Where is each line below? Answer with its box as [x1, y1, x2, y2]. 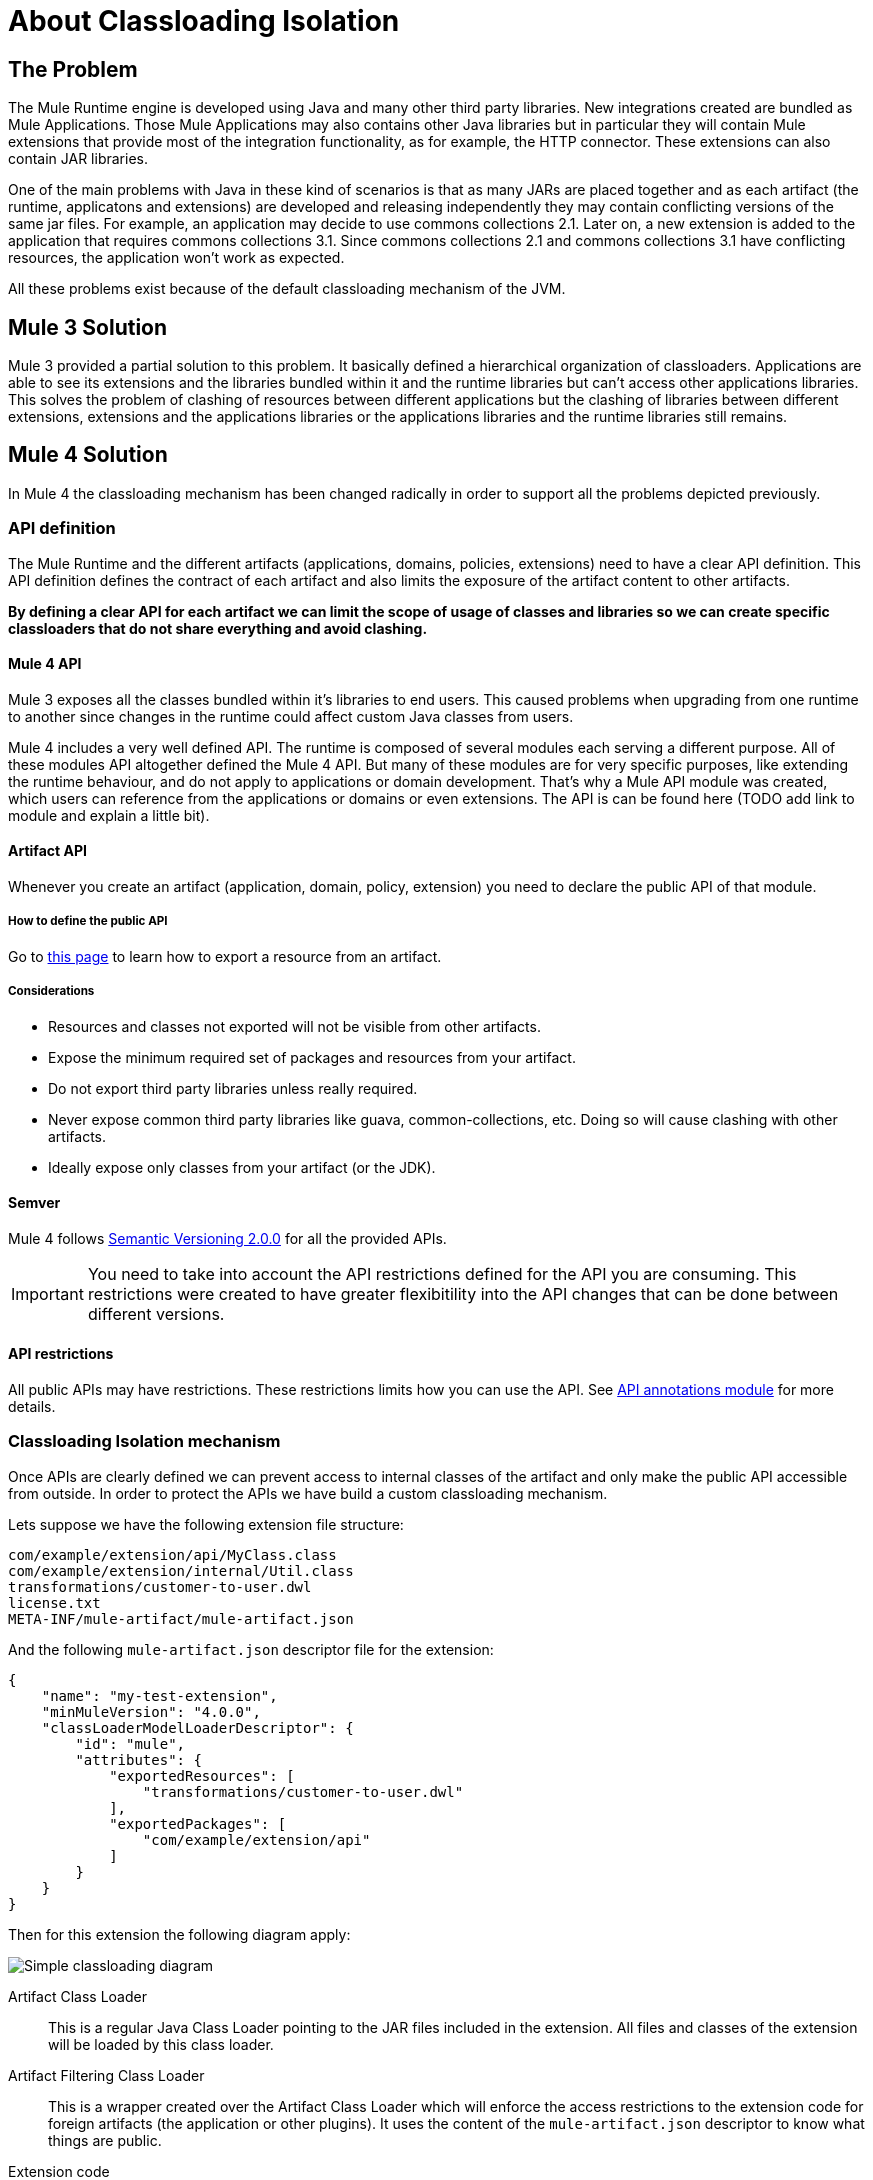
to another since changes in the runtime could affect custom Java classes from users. [8, 707, 574, 725]
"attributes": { [75, 1751, 202, 1768]
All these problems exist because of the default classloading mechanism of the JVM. [8, 280, 566, 298]
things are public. [48, 2131, 162, 2149]
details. [8, 1398, 56, 1416]
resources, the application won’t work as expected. [8, 249, 345, 267]
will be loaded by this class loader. [48, 2035, 274, 2053]
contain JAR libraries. [8, 150, 148, 168]
